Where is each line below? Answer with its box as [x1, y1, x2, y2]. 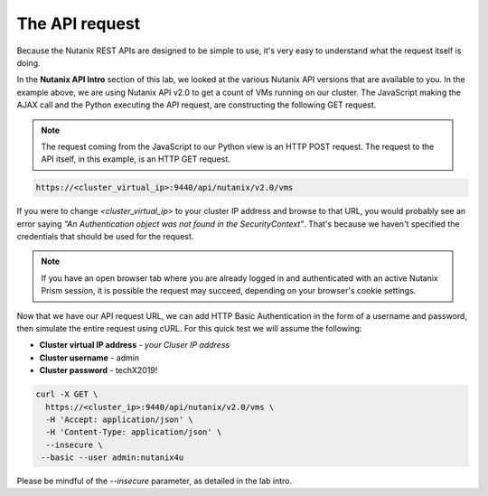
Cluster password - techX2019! [39, 365, 158, 376]
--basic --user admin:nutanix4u [41, 453, 184, 463]
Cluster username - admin [39, 352, 140, 363]
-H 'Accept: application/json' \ [45, 414, 193, 425]
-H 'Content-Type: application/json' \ [45, 427, 222, 437]
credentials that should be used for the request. [16, 231, 194, 242]
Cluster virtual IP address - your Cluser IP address [39, 340, 230, 351]
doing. [16, 57, 41, 68]
